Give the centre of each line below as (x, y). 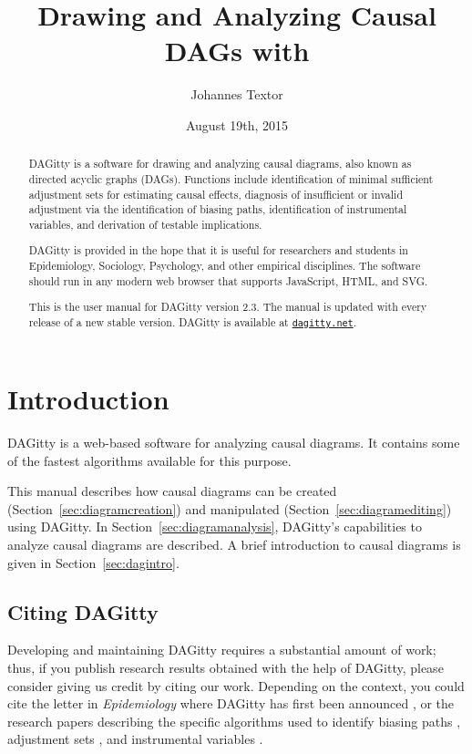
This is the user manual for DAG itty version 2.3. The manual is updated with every (228, 307)
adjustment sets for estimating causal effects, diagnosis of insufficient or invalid (215, 194)
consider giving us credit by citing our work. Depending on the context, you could (236, 685)
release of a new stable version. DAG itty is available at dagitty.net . (192, 321)
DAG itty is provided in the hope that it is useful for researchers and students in (218, 250)
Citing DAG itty (83, 611)
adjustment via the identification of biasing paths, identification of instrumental (218, 209)
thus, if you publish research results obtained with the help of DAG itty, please (226, 668)
